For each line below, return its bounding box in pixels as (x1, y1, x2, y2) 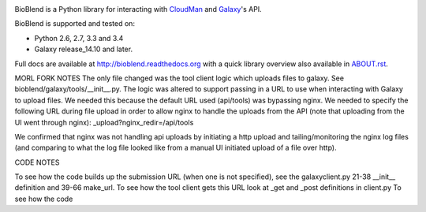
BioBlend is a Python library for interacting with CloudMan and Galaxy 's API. (14, 5, 262, 13)
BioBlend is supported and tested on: (14, 19, 136, 28)
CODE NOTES (14, 158, 60, 167)
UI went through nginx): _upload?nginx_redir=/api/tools (14, 117, 194, 127)
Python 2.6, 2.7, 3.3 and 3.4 (34, 33, 124, 43)
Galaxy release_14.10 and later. (34, 44, 133, 54)
